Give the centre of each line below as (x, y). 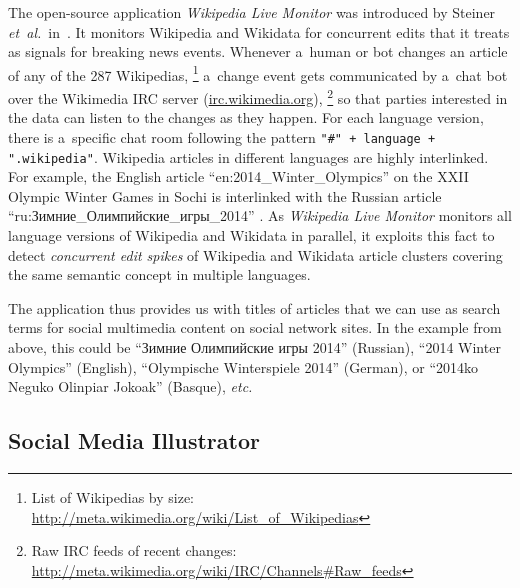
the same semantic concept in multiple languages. (159, 274)
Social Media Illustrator (134, 440)
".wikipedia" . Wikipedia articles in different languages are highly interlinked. (248, 156)
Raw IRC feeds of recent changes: (134, 550)
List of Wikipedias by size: (113, 496)
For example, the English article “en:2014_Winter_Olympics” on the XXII (238, 176)
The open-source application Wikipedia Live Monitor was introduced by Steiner (252, 12)
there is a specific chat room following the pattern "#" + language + (222, 136)
